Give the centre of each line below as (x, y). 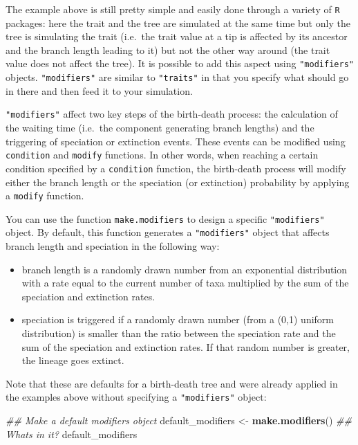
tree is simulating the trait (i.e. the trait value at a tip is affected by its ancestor (177, 36)
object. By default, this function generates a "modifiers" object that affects (168, 232)
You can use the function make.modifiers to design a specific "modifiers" (165, 218)
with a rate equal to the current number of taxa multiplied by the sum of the (185, 283)
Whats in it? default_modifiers (72, 434)
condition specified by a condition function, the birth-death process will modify (176, 168)
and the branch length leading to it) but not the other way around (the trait (168, 49)
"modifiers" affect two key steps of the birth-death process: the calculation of (172, 114)
